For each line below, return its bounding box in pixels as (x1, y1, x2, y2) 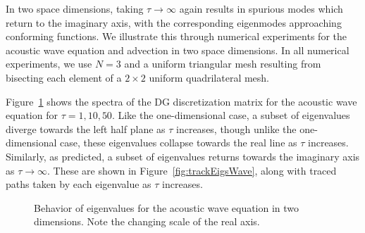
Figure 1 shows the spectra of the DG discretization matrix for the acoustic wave (6, 94, 357, 108)
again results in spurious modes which (179, 1, 343, 15)
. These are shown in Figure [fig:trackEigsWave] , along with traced (47, 163, 337, 177)
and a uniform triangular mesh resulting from (124, 56, 321, 71)
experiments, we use (6, 56, 92, 71)
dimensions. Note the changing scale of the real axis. (34, 214, 260, 229)
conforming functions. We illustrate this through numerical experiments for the (6, 29, 347, 44)
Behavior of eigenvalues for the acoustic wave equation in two (34, 200, 299, 215)
